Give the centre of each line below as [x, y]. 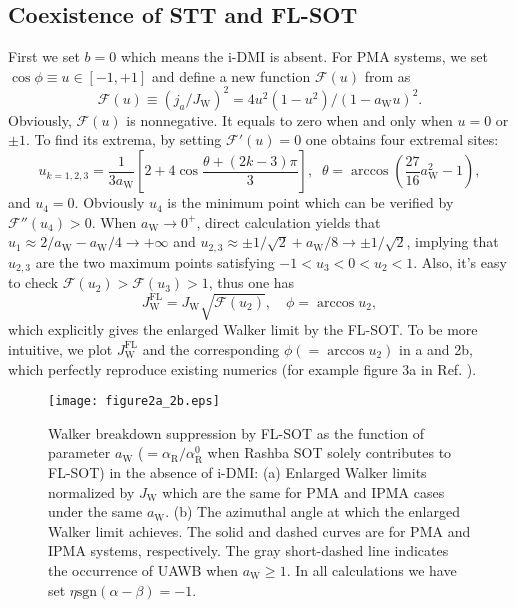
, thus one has [251, 282]
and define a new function [231, 75]
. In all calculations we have [371, 569]
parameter [79, 452]
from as [387, 75]
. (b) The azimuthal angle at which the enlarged [312, 511]
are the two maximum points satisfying [155, 261]
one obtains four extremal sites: [402, 139]
